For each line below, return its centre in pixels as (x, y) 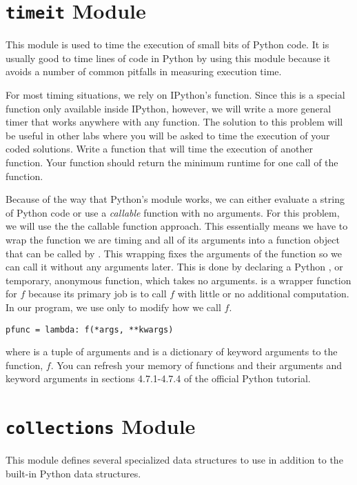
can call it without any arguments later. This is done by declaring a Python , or (174, 267)
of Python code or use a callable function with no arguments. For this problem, (173, 212)
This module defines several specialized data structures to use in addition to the (174, 460)
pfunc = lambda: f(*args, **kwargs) (90, 329)
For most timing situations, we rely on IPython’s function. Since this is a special (175, 95)
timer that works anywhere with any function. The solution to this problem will (174, 122)
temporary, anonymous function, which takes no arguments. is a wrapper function (178, 280)
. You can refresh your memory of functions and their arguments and (196, 365)
